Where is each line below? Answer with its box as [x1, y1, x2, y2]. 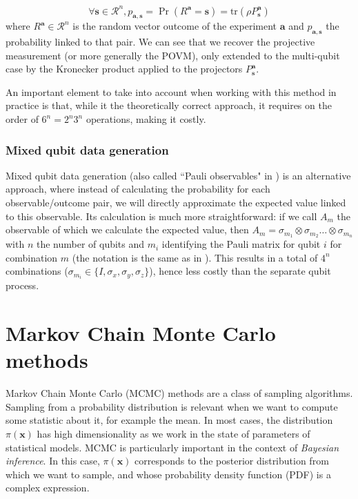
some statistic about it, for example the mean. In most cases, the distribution [6, 413, 333, 427]
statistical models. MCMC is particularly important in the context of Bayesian [6, 440, 339, 454]
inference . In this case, [6, 453, 100, 468]
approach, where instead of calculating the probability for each [6, 182, 270, 196]
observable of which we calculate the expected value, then [6, 222, 249, 237]
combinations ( [6, 264, 68, 278]
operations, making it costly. [86, 112, 206, 126]
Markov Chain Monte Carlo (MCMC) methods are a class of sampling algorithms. [6, 386, 353, 400]
